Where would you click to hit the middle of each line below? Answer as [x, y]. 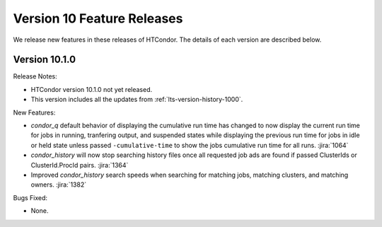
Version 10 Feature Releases [98, 18]
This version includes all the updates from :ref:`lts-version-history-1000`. [137, 100]
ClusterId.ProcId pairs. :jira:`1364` [80, 165]
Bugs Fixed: [30, 197]
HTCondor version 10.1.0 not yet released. [92, 89]
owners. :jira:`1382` [59, 185]
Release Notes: [35, 76]
